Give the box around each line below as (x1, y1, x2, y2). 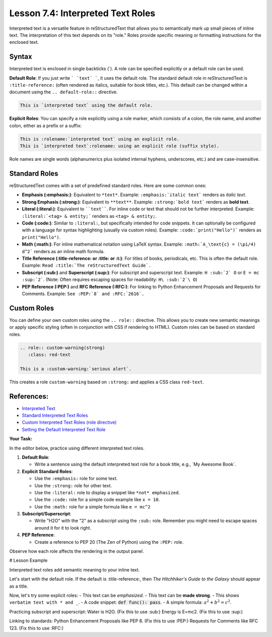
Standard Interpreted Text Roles (22, 413, 88, 419)
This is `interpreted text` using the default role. (20, 102, 153, 108)
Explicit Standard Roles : (22, 468, 73, 474)
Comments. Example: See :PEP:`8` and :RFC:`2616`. (22, 291, 145, 297)
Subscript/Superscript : (22, 511, 72, 517)
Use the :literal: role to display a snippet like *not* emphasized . (34, 489, 180, 495)
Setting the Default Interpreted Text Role (22, 426, 106, 432)
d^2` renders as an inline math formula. (22, 248, 105, 254)
